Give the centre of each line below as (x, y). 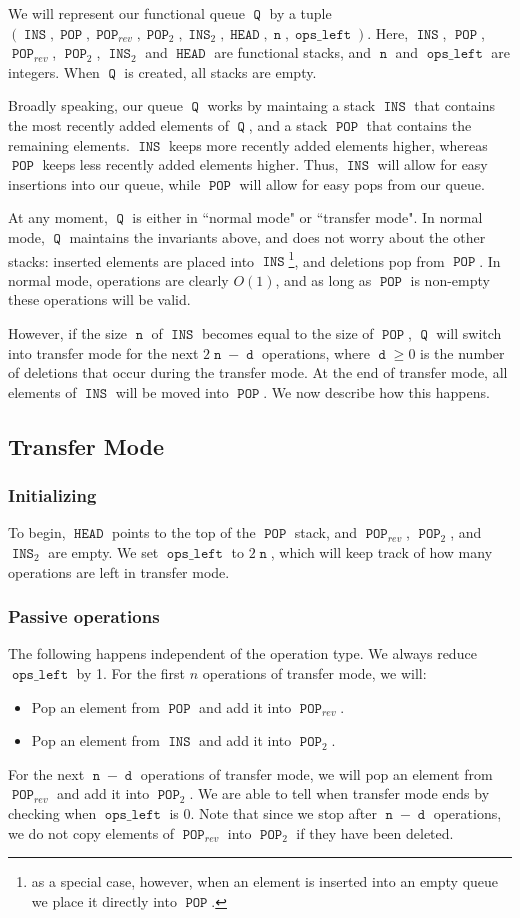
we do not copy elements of (91, 832)
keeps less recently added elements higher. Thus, (190, 164)
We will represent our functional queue (127, 13)
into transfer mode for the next (103, 352)
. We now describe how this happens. (376, 391)
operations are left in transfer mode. (119, 571)
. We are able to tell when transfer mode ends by (339, 793)
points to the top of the (184, 532)
